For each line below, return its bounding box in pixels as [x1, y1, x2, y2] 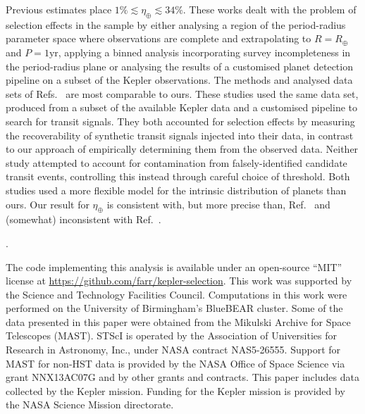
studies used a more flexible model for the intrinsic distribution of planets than [6, 182, 347, 197]
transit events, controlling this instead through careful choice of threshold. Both [6, 169, 350, 184]
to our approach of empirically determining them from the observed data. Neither [6, 142, 359, 156]
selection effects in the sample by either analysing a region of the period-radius [6, 17, 346, 32]
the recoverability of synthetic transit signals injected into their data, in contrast [6, 127, 354, 142]
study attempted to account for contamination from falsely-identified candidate [6, 155, 347, 170]
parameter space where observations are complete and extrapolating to [6, 31, 311, 46]
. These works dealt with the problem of [182, 2, 357, 16]
